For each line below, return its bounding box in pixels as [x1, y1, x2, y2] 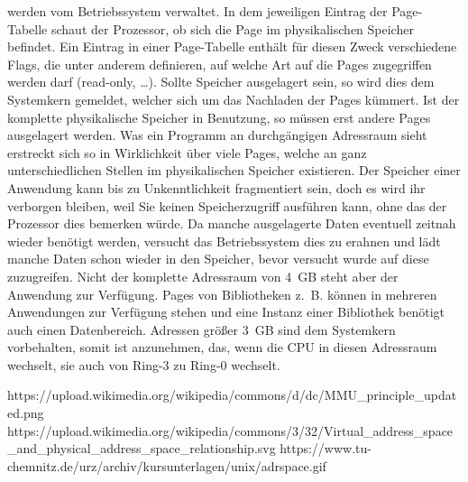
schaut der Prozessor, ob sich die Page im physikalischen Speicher [50, 19, 414, 38]
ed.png [7, 403, 44, 422]
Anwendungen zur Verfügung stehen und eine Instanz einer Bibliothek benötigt [7, 302, 445, 321]
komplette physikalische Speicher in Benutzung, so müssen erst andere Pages [7, 107, 431, 126]
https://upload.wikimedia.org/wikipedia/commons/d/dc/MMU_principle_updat [7, 385, 457, 404]
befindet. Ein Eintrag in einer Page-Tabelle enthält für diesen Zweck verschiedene [7, 37, 457, 56]
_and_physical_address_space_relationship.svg [7, 439, 276, 458]
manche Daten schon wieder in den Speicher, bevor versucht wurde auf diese [7, 249, 429, 268]
